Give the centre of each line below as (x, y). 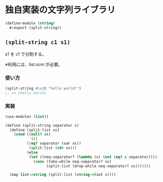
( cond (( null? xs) (32, 134)
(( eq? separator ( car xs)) (54, 144)
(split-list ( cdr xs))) (53, 148)
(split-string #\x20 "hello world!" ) (43, 88)
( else (32, 152)
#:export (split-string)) (36, 28)
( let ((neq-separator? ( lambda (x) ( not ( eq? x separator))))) (94, 157)
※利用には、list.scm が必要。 (34, 64)
